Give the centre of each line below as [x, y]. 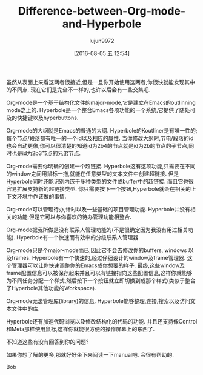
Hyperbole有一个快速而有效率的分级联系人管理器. [78, 237]
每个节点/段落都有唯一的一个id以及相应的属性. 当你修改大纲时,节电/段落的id [100, 138]
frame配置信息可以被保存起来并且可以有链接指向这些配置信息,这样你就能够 [99, 273]
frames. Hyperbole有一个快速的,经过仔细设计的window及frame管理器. [98, 257]
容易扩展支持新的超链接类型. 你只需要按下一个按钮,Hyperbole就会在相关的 [99, 188]
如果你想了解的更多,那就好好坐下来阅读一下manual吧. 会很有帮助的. [90, 354]
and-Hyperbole [102, 24]
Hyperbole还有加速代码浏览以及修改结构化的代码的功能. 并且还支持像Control [102, 321]
